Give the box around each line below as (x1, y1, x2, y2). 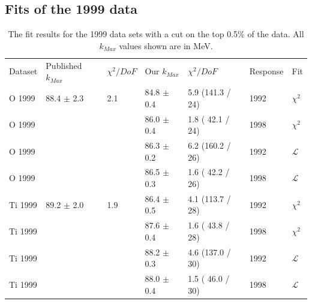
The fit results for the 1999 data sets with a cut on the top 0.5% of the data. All (8, 28, 304, 40)
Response (249, 65, 284, 77)
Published (46, 59, 82, 71)
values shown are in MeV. (119, 39, 213, 52)
